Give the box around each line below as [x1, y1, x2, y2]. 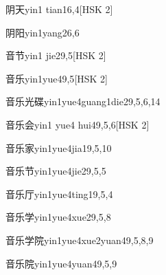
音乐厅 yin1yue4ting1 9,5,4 [5, 186, 113, 201]
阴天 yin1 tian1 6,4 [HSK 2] [5, 2, 113, 16]
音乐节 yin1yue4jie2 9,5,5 [5, 164, 106, 178]
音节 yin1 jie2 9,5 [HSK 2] [5, 48, 106, 63]
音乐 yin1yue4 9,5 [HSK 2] [5, 71, 108, 85]
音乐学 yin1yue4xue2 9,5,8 [5, 210, 111, 224]
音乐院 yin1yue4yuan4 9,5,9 [5, 256, 117, 270]
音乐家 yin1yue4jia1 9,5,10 [5, 140, 112, 155]
